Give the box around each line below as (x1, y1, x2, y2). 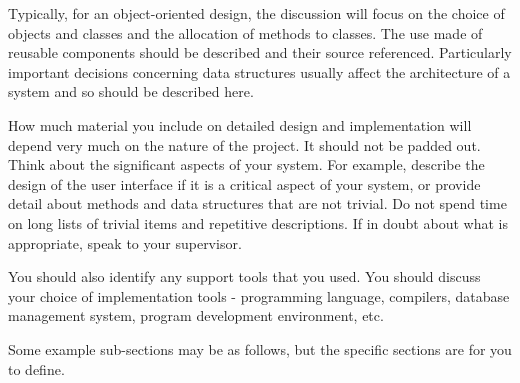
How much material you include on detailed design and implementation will (8, 114, 472, 135)
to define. (8, 358, 65, 379)
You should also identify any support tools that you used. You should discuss (8, 266, 481, 287)
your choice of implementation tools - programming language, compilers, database (8, 285, 510, 306)
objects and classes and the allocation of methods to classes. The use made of (8, 22, 483, 43)
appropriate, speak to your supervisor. (8, 232, 242, 253)
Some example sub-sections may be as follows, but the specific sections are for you (8, 338, 512, 359)
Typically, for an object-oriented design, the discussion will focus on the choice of (8, 3, 505, 23)
